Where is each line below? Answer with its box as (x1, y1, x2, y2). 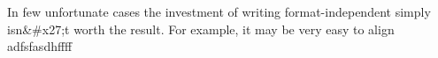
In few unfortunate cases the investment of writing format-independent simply (7, 3, 431, 20)
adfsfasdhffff (7, 37, 73, 55)
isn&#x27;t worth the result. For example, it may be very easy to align (7, 19, 395, 38)
